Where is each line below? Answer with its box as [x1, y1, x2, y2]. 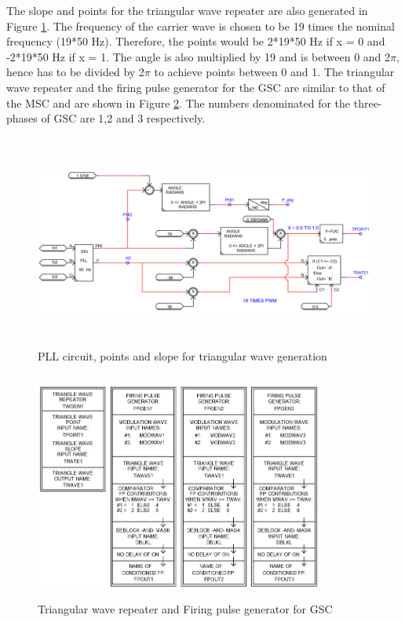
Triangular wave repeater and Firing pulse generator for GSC [38, 600, 333, 617]
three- [353, 94, 382, 111]
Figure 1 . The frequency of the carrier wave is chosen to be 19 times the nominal [6, 17, 395, 34]
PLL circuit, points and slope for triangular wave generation [38, 347, 327, 364]
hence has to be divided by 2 [6, 64, 144, 80]
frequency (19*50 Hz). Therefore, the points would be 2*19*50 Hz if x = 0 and [6, 33, 385, 49]
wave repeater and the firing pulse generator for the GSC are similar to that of [6, 79, 385, 95]
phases [6, 110, 38, 126]
